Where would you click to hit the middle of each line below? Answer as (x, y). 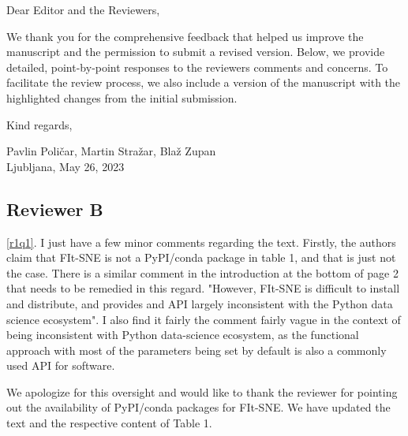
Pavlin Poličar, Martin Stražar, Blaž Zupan (111, 151)
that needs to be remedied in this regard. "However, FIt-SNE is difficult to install (203, 288)
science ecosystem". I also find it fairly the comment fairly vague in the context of (204, 319)
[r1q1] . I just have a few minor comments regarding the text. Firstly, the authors (201, 242)
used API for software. (61, 365)
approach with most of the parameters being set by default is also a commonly (197, 350)
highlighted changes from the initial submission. (122, 97)
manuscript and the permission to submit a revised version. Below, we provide (196, 52)
